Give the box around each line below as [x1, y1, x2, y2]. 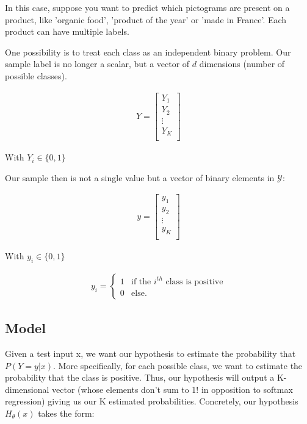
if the [131, 277, 151, 286]
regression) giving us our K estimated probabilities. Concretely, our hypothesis [5, 395, 298, 408]
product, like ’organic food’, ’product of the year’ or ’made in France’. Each [5, 13, 287, 26]
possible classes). [5, 69, 67, 82]
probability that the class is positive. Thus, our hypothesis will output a [5, 371, 275, 384]
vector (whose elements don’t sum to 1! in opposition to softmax [52, 383, 293, 395]
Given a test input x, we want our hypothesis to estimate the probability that [5, 347, 296, 359]
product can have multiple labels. [5, 25, 129, 38]
